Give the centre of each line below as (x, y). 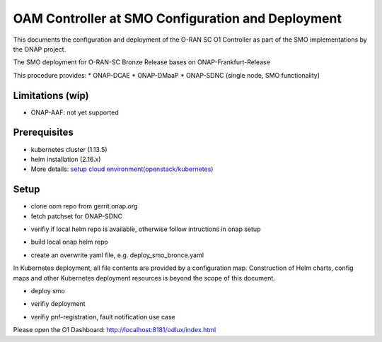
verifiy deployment (58, 304)
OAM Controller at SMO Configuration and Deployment (178, 18)
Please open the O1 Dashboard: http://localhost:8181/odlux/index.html (115, 330)
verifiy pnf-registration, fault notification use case (103, 317)
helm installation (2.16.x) (66, 159)
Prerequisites (43, 132)
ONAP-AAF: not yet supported (75, 112)
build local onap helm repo (70, 242)
